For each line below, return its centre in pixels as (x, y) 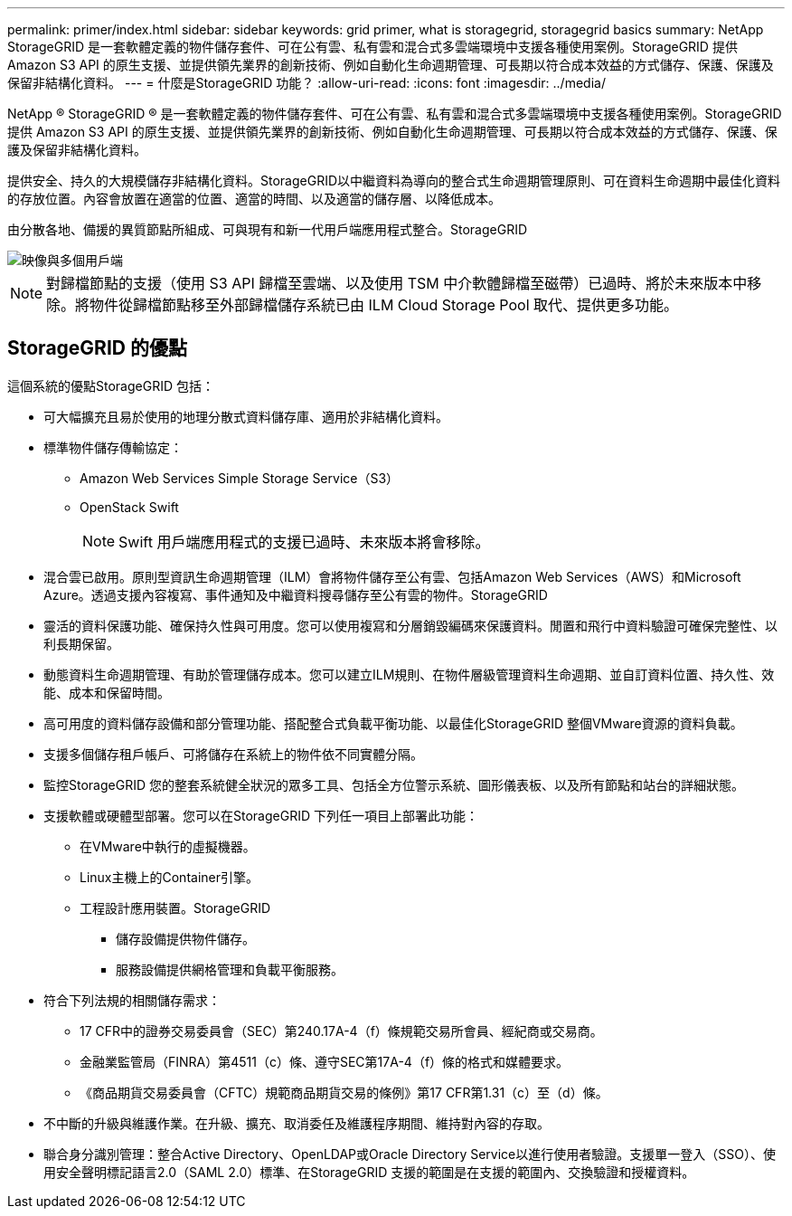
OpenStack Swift (129, 507)
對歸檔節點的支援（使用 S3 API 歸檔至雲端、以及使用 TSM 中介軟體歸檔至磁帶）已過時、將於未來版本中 (397, 283)
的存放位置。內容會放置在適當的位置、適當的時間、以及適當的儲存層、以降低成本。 (254, 199)
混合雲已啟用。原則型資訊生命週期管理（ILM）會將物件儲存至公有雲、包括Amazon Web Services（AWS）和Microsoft (392, 576)
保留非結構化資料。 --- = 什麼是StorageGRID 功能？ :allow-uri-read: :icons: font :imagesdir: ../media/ (306, 83)
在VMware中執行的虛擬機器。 (168, 846)
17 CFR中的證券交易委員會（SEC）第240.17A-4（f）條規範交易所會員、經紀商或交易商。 (341, 1031)
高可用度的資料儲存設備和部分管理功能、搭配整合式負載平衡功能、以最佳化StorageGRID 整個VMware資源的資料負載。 (393, 723)
